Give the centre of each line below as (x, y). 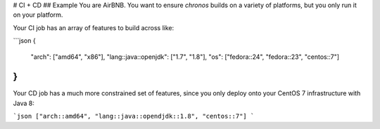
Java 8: (24, 103)
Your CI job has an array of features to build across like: (94, 27)
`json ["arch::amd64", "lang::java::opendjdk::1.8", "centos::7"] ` (134, 116)
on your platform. (38, 15)
